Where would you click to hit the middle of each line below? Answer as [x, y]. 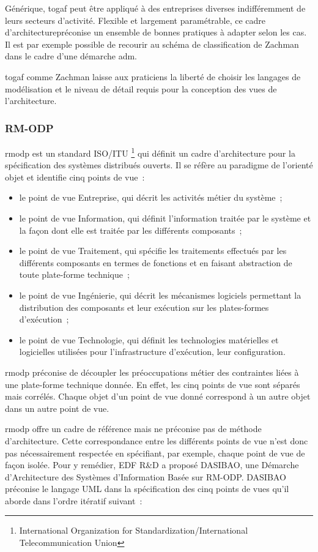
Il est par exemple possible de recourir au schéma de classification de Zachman [152, 44]
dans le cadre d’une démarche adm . [71, 56]
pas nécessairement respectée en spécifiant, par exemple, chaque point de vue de [155, 453]
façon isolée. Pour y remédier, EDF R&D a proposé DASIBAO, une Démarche [152, 465]
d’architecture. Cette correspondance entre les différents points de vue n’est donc [157, 440]
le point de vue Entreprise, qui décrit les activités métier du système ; [151, 197]
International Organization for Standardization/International [134, 530]
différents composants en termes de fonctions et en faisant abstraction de [156, 262]
